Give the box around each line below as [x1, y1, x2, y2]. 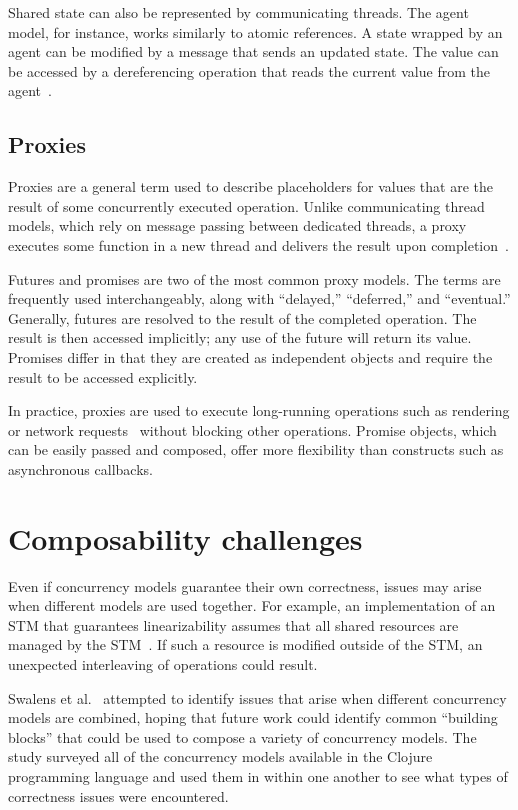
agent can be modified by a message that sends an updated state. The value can [8, 41, 499, 62]
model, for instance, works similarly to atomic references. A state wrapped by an [8, 21, 503, 42]
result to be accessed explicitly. [8, 366, 198, 387]
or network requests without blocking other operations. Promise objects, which [8, 419, 497, 440]
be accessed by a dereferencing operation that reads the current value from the [8, 60, 490, 81]
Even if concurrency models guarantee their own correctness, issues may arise [8, 575, 482, 596]
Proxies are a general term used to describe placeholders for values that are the [8, 176, 494, 197]
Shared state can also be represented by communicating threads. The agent [8, 2, 469, 22]
